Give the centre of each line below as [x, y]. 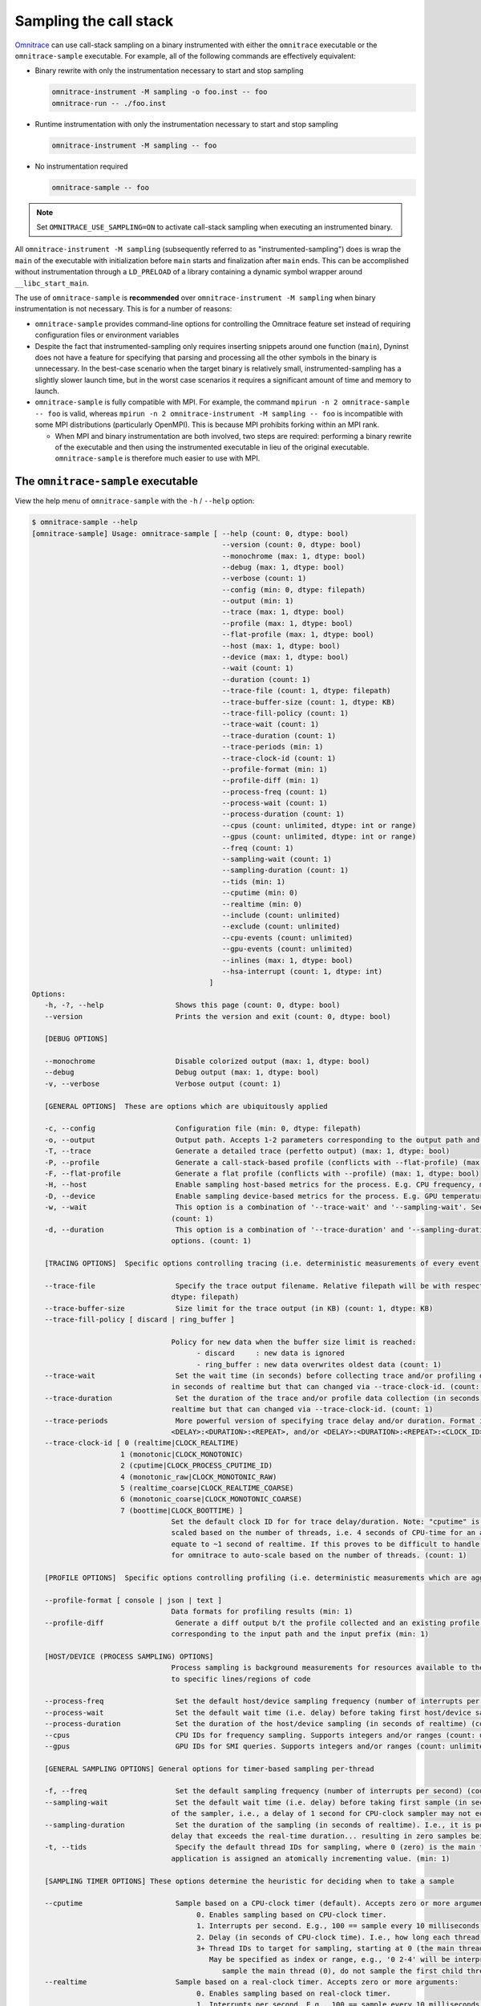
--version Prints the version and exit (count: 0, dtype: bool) [218, 1016]
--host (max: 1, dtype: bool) [281, 646]
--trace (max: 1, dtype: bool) [283, 612]
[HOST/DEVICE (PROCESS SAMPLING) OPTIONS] [129, 1656]
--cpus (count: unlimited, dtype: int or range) [319, 825]
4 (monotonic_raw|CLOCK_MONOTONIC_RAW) [199, 1477]
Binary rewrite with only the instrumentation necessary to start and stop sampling [169, 71]
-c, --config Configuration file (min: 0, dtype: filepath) [203, 1129]
